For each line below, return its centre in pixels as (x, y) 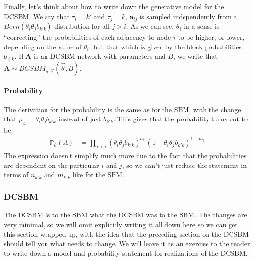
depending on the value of (43, 46)
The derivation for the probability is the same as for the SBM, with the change (123, 109)
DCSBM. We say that (37, 16)
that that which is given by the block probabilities (166, 46)
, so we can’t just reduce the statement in (184, 165)
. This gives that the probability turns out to (181, 119)
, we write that (196, 56)
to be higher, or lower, (211, 37)
